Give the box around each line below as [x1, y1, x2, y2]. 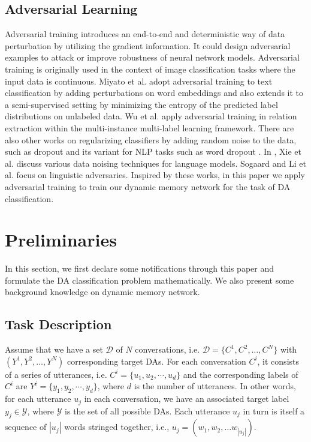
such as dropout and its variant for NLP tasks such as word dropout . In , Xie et [5, 145, 302, 158]
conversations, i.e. [135, 343, 200, 356]
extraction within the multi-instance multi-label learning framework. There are [5, 121, 294, 134]
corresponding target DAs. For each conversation [67, 354, 246, 367]
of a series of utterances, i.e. [5, 368, 107, 380]
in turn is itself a [243, 404, 305, 417]
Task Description [5, 315, 112, 333]
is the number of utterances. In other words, [134, 380, 296, 392]
